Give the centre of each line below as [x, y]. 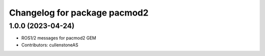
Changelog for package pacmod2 [79, 13]
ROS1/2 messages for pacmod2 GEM [59, 38]
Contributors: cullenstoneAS [50, 45]
